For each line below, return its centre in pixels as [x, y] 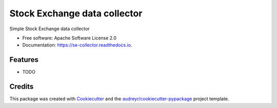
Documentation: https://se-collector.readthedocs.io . [77, 45]
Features [24, 60]
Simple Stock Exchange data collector [50, 29]
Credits [22, 87]
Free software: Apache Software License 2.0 [70, 38]
